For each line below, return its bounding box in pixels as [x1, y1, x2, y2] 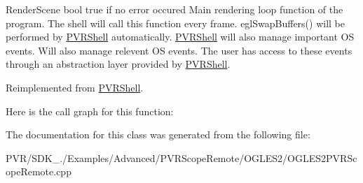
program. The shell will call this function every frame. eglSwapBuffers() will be [6, 15, 345, 30]
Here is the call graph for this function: [6, 103, 174, 118]
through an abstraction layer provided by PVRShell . [6, 57, 231, 71]
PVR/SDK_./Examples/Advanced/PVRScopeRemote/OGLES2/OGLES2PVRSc [6, 150, 357, 165]
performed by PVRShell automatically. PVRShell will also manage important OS [6, 29, 355, 44]
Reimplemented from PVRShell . [6, 80, 144, 94]
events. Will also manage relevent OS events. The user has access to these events [6, 43, 352, 57]
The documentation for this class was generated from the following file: [6, 127, 310, 142]
